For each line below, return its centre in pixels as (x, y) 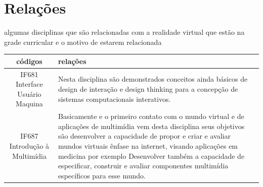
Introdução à (29, 146)
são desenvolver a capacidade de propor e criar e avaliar (144, 136)
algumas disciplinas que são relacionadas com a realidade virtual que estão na (124, 32)
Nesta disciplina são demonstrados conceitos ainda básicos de (153, 79)
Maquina (29, 104)
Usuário (29, 93)
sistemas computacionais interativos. (114, 99)
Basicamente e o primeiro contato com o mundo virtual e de (151, 116)
